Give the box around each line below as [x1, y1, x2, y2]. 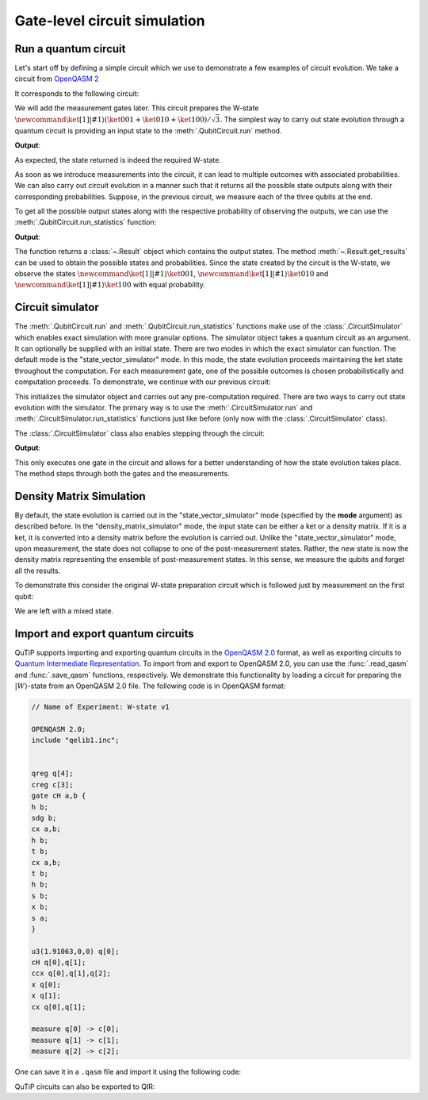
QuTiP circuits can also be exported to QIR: [14, 1082, 155, 1091]
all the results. [14, 566, 61, 575]
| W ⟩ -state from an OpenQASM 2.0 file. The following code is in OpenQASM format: [14, 681, 286, 690]
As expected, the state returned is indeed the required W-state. [14, 155, 222, 164]
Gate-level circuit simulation [14, 12, 205, 29]
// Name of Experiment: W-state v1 [31, 702, 170, 712]
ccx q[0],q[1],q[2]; [31, 969, 111, 978]
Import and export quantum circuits [14, 627, 194, 640]
